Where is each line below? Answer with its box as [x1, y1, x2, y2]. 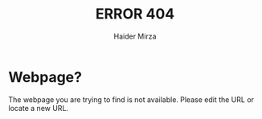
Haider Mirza [113, 31, 157, 41]
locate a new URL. [8, 103, 69, 113]
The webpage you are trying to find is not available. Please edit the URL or [8, 94, 255, 105]
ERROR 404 [95, 5, 175, 23]
